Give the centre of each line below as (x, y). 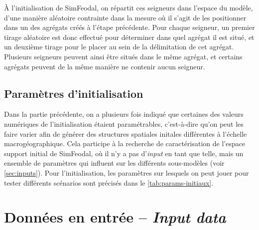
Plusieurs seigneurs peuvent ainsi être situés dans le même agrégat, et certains (123, 56)
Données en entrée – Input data (115, 217)
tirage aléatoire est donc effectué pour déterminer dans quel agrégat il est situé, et (129, 37)
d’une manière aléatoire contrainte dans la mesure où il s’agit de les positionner (125, 17)
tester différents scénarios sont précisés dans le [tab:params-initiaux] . (109, 182)
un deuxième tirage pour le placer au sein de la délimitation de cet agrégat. (119, 47)
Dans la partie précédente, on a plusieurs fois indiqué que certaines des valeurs (124, 114)
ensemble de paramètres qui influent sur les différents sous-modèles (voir (114, 163)
